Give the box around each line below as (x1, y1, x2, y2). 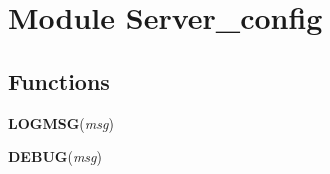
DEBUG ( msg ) (8, 146, 102, 167)
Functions (8, 65, 110, 96)
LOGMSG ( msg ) (8, 112, 114, 133)
